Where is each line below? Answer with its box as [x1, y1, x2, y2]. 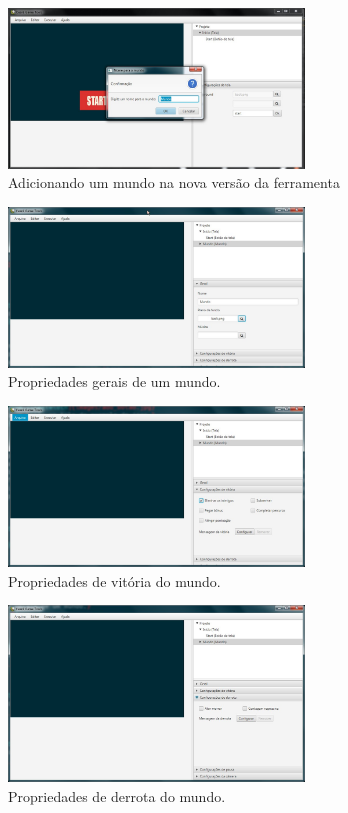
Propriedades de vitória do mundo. [8, 570, 221, 591]
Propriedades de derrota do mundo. [8, 786, 226, 807]
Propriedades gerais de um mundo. [8, 371, 221, 392]
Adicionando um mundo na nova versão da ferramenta [8, 172, 340, 193]
